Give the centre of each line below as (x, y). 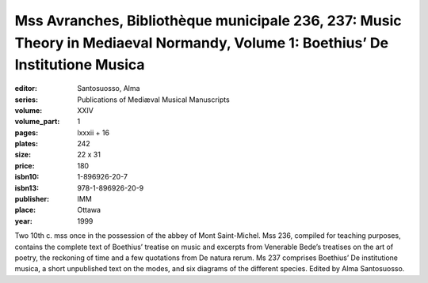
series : (27, 100)
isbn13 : (27, 188)
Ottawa (89, 210)
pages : (27, 132)
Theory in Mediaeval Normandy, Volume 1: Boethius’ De (201, 43)
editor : (26, 89)
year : (24, 221)
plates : (27, 144)
